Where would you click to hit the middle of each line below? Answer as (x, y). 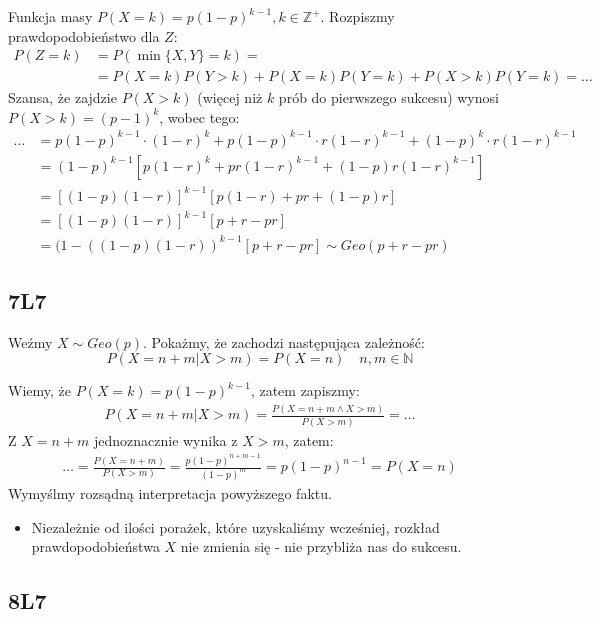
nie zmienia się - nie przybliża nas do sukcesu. (321, 546)
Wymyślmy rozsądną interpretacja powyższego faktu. (170, 493)
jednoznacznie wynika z (165, 439)
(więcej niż (230, 97)
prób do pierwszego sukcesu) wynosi (388, 97)
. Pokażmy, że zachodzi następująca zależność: (284, 341)
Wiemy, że (39, 390)
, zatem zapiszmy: (305, 390)
